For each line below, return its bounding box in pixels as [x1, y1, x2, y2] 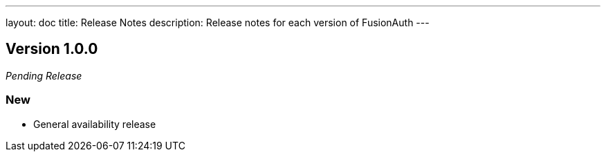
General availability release [33, 118, 156, 130]
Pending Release [6, 69, 82, 82]
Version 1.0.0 [6, 40, 98, 58]
